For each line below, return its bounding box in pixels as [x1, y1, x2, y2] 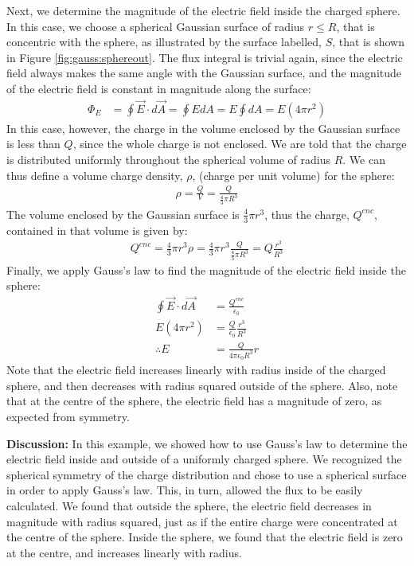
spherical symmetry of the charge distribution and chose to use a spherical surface [6, 466, 407, 482]
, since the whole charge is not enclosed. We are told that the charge [72, 135, 407, 152]
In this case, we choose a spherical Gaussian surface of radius [6, 18, 305, 34]
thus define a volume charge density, [6, 166, 183, 183]
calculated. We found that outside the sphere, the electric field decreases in [6, 497, 372, 513]
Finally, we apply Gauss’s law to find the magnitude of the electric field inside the [6, 261, 406, 278]
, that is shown [332, 33, 404, 50]
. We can [342, 151, 385, 167]
